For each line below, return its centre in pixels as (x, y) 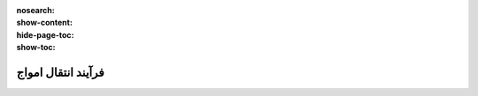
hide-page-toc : (45, 34)
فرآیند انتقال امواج (61, 72)
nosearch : (35, 10)
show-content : (44, 23)
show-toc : (36, 48)
